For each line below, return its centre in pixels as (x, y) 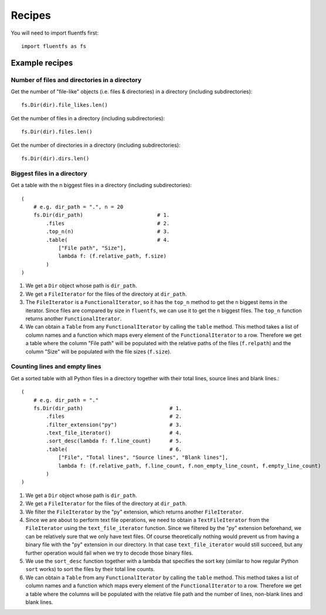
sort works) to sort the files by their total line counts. (90, 569)
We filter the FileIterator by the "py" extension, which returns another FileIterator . (134, 512)
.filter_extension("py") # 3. (114, 425)
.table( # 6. (114, 449)
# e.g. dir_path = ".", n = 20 (78, 207)
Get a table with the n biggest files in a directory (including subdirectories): (101, 185)
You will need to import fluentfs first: (55, 33)
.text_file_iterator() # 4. (114, 433)
